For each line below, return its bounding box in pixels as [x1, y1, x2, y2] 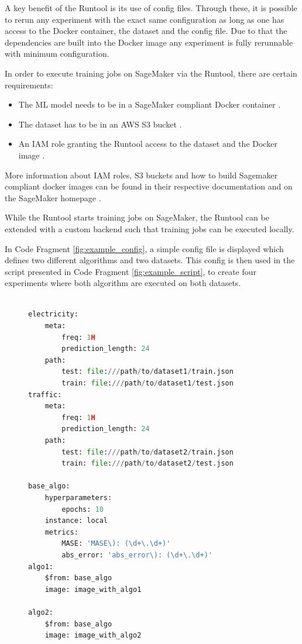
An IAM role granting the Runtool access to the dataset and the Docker [18, 137, 277, 150]
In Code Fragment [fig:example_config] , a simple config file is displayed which [5, 242, 284, 254]
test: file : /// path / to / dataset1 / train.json [61, 367, 234, 376]
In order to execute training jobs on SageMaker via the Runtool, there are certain [5, 67, 297, 79]
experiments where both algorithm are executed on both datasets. [5, 277, 241, 289]
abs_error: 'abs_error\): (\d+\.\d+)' [61, 550, 213, 559]
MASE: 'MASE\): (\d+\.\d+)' [61, 539, 171, 548]
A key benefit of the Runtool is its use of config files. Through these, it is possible [5, 2, 297, 13]
